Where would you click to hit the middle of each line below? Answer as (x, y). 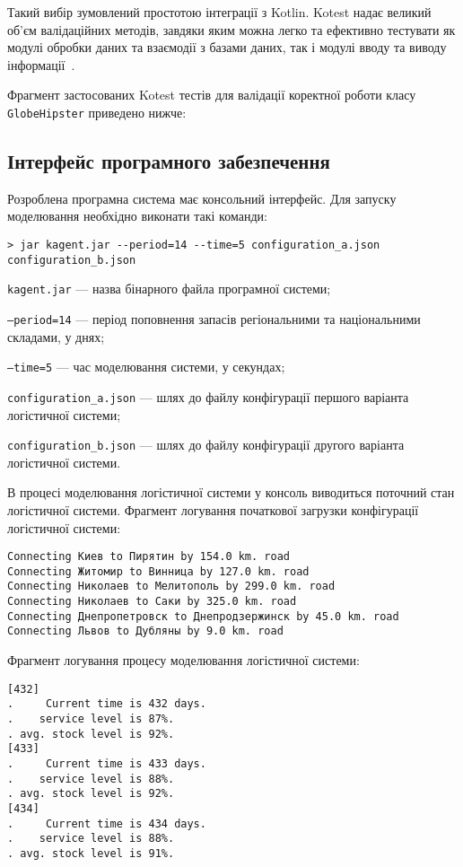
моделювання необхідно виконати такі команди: (137, 216)
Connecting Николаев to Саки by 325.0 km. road (152, 602)
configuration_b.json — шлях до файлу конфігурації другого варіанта (206, 445)
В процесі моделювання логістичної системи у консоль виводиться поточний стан (231, 492)
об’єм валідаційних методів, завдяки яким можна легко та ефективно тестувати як (231, 29)
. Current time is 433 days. (107, 763)
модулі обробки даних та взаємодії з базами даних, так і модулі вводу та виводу (227, 47)
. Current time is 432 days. (107, 704)
